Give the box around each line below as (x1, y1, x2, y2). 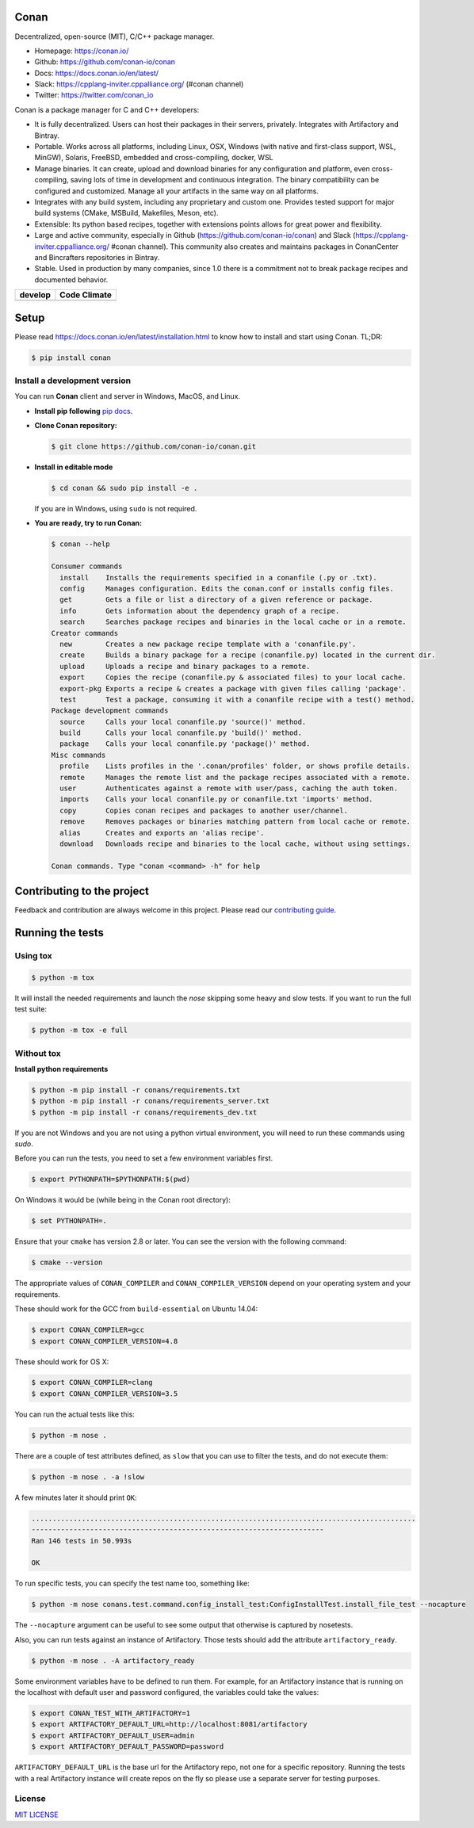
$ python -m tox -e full (31, 1026, 128, 1034)
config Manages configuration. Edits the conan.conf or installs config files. (59, 584, 394, 593)
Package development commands (51, 706, 169, 715)
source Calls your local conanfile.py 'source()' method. (59, 717, 307, 726)
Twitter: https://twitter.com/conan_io (34, 90, 154, 100)
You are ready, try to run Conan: (34, 518, 143, 528)
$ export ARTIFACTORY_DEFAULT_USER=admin (31, 1730, 195, 1740)
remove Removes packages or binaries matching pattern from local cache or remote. (59, 817, 411, 826)
